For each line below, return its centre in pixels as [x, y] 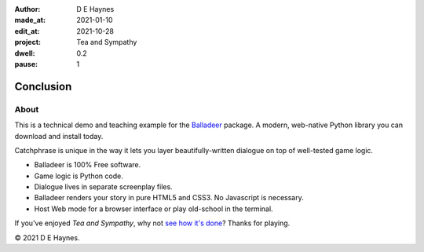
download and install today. [59, 136]
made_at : [30, 20]
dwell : [25, 53]
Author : [27, 9]
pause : [26, 64]
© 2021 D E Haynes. [47, 237]
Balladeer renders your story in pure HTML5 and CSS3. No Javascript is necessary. [169, 198]
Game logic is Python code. [79, 176]
